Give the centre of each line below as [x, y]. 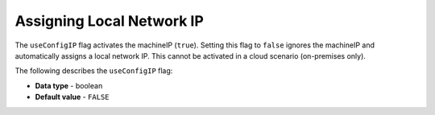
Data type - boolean [69, 85]
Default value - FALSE [72, 97]
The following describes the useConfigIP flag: [94, 71]
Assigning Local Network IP [110, 21]
